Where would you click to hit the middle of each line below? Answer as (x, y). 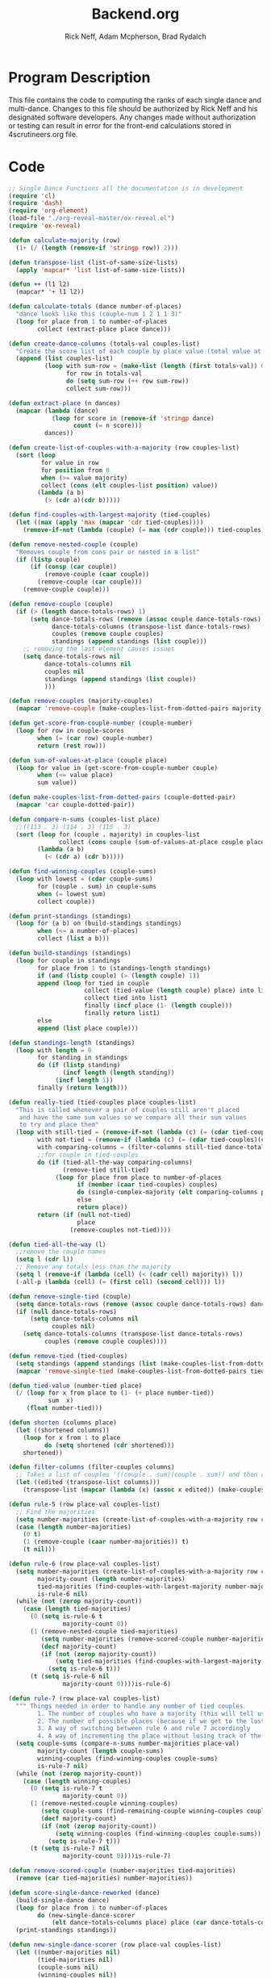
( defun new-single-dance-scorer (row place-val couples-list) (115, 1945)
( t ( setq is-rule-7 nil (70, 1849)
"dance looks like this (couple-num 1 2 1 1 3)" (99, 314)
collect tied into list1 (126, 998)
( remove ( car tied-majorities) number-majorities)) (104, 1878)
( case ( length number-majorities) (73, 1527)
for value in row (70, 462)
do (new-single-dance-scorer (86, 1915)
